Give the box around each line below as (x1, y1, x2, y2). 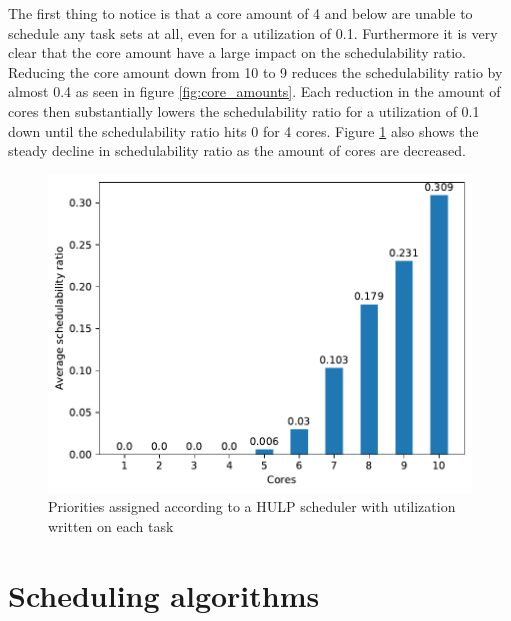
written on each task (48, 515, 174, 536)
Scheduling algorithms (8, 574, 320, 615)
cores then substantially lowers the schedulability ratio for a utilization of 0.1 (8, 100, 480, 121)
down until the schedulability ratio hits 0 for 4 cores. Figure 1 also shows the (8, 120, 479, 141)
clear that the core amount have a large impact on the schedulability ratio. (8, 42, 466, 63)
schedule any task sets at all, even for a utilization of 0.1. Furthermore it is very (8, 22, 498, 43)
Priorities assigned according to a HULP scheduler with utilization (48, 496, 456, 517)
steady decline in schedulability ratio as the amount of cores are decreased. (8, 140, 466, 161)
